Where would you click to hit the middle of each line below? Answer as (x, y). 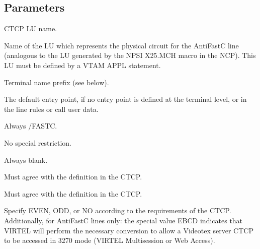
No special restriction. (38, 142)
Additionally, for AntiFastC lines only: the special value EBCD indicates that (123, 220)
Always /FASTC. (31, 126)
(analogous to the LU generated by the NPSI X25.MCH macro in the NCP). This (130, 55)
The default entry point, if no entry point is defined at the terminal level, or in (125, 99)
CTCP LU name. (30, 28)
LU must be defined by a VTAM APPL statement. (82, 65)
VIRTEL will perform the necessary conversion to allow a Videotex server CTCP (129, 230)
